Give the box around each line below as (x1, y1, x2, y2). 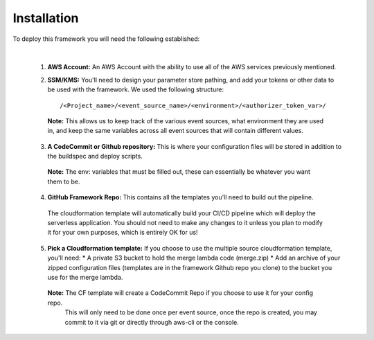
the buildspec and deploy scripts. (47, 152, 143, 161)
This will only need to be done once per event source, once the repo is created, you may (64, 308, 318, 316)
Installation (12, 10, 79, 26)
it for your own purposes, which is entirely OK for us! (47, 229, 198, 237)
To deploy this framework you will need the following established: (12, 35, 200, 43)
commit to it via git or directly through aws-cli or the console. (64, 318, 239, 326)
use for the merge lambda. (47, 273, 123, 281)
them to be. (47, 177, 80, 186)
